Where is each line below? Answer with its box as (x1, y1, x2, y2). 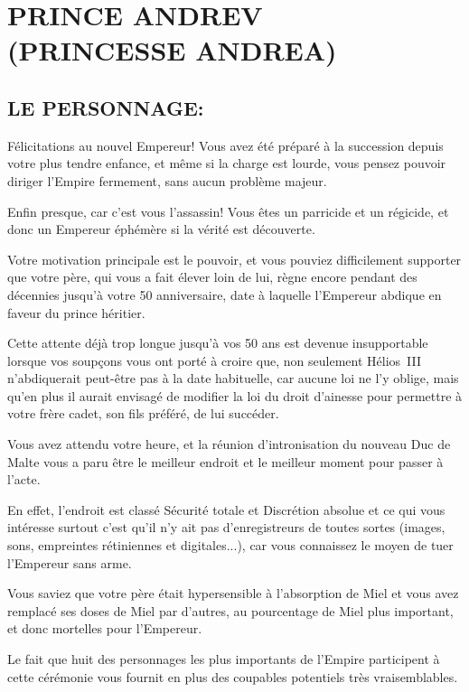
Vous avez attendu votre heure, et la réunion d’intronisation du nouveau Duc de (7, 435, 451, 454)
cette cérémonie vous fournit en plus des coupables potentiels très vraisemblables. (7, 667, 458, 686)
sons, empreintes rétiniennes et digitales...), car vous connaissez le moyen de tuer (7, 536, 454, 555)
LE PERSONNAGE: (7, 93, 204, 121)
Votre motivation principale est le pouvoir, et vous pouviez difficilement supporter (7, 249, 462, 268)
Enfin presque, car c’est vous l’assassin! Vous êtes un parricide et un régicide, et (7, 201, 449, 220)
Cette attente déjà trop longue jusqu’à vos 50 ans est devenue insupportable (7, 333, 428, 352)
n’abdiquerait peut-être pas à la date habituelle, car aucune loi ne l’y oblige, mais (7, 369, 459, 388)
